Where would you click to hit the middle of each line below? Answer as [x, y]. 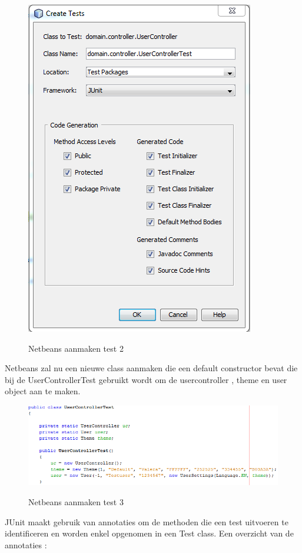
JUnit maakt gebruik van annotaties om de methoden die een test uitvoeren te [147, 521]
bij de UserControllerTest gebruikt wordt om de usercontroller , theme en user [146, 379]
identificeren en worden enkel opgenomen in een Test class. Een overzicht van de [149, 533]
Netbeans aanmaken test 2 [76, 348]
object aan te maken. [43, 391]
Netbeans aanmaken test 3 [76, 502]
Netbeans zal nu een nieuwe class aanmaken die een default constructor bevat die [151, 368]
